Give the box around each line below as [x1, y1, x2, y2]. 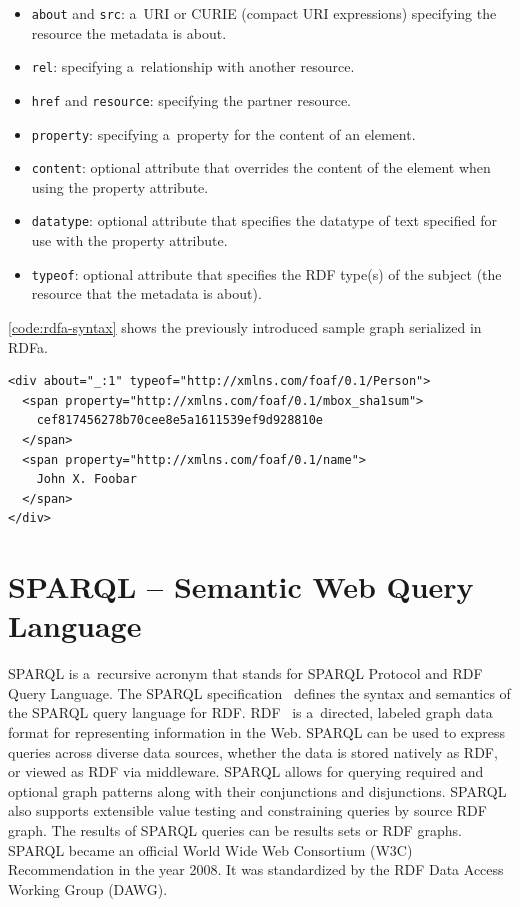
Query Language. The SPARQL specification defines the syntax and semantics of [8, 682, 511, 703]
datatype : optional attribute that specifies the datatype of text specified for [31, 210, 497, 231]
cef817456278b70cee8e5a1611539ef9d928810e [36, 413, 323, 428]
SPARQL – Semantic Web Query [8, 566, 474, 607]
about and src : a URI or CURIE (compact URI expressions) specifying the [31, 3, 497, 23]
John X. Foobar [36, 472, 137, 487]
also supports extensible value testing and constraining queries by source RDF [8, 800, 487, 821]
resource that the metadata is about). [31, 283, 262, 304]
